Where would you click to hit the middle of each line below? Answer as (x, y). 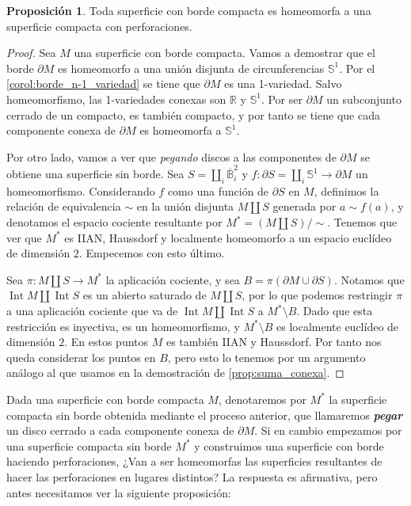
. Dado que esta (335, 311)
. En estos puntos (107, 342)
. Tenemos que (362, 222)
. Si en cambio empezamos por (328, 430)
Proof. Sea (31, 53)
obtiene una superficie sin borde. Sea (95, 174)
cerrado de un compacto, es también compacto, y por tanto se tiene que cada (193, 114)
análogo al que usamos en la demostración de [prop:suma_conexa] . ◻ (175, 373)
